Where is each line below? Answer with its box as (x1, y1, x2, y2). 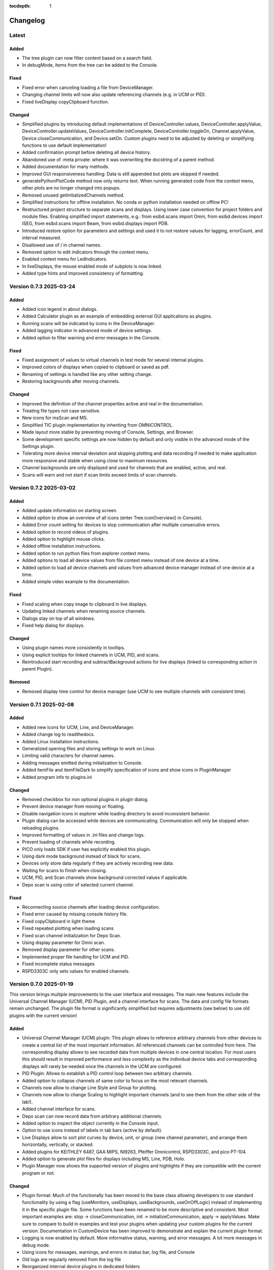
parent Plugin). (22, 666, 53, 672)
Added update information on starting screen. (22, 507, 118, 514)
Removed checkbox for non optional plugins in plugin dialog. (22, 796, 149, 802)
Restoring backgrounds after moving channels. (22, 378, 120, 385)
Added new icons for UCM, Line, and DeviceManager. (22, 724, 134, 730)
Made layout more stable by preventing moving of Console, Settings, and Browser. (22, 429, 194, 435)
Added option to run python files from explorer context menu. (22, 550, 151, 556)
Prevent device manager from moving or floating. (22, 803, 125, 810)
